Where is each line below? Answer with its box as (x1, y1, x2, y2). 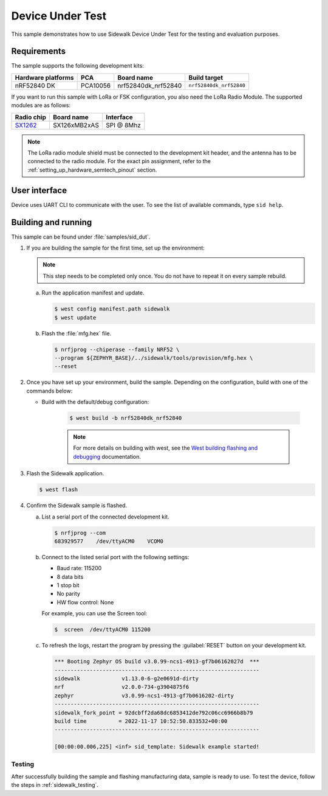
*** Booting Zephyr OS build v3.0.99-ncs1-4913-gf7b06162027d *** (54, 658, 260, 665)
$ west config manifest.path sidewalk (54, 305, 170, 313)
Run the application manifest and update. (41, 289, 145, 296)
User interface (11, 185, 67, 195)
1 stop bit (56, 582, 80, 589)
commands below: (26, 387, 73, 394)
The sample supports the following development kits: (11, 62, 144, 69)
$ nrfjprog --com (54, 529, 106, 536)
